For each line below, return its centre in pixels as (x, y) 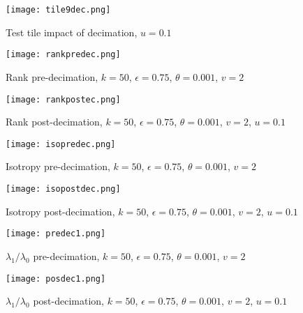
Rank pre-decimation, (52, 76)
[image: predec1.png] (56, 234)
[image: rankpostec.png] (63, 99)
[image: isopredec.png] (61, 144)
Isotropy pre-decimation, (58, 166)
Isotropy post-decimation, (60, 211)
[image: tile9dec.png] (58, 10)
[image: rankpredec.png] (63, 55)
